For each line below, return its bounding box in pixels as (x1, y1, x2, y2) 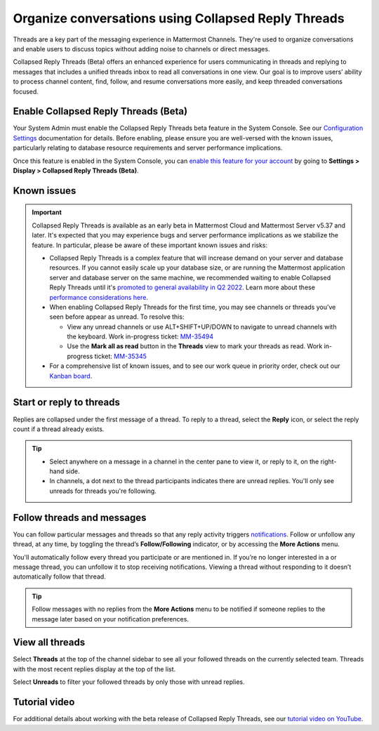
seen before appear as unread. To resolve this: (49, 312, 185, 321)
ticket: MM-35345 (94, 352, 147, 360)
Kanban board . (49, 371, 93, 380)
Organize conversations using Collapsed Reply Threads (13, 11, 345, 26)
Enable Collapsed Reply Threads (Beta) (13, 105, 188, 117)
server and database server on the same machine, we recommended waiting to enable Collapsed (49, 273, 331, 282)
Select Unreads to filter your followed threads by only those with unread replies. (13, 678, 245, 686)
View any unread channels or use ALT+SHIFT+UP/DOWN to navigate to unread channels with (67, 322, 337, 331)
